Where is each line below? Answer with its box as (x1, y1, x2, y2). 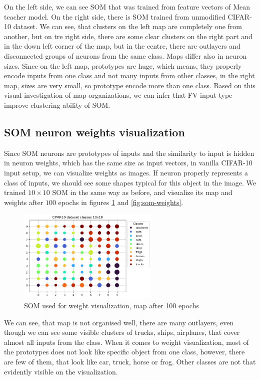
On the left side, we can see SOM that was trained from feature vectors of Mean (4, 2, 250, 12)
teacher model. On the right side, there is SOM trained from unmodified (4, 11, 225, 22)
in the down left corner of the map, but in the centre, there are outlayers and (4, 41, 240, 51)
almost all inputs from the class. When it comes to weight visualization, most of (4, 336, 249, 347)
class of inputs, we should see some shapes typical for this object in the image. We (4, 177, 256, 187)
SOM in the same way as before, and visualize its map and (52, 187, 232, 198)
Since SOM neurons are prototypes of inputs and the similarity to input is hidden (4, 147, 254, 158)
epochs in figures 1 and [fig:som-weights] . (58, 197, 183, 207)
